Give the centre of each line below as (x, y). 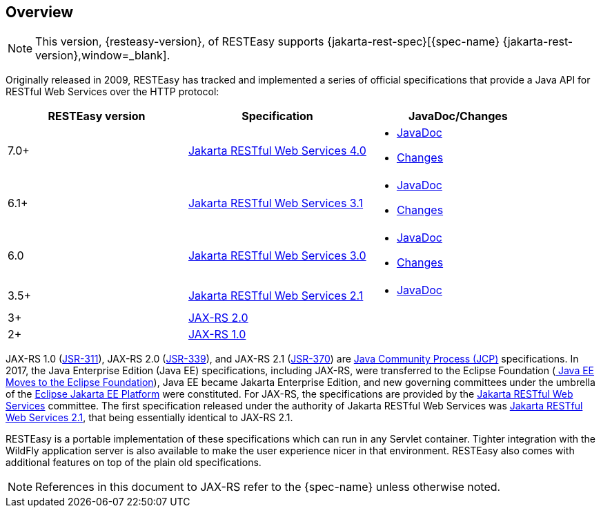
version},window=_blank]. (103, 56)
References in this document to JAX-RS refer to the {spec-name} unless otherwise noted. (268, 487)
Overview (40, 12)
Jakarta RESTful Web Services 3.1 (276, 203)
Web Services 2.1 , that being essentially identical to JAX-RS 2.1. (149, 418)
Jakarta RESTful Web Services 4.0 (277, 151)
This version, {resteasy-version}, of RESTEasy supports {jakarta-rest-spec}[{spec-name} (268, 42)
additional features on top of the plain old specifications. (134, 463)
